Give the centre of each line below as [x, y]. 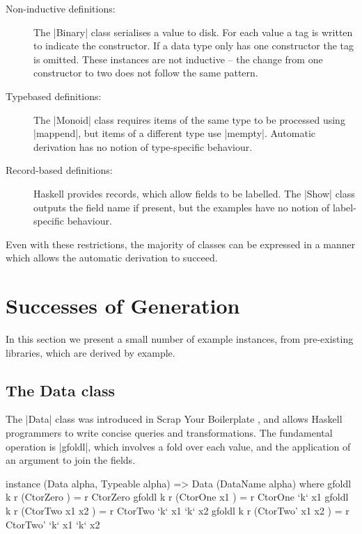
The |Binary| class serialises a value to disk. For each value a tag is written [193, 32]
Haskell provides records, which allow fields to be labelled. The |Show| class [194, 193]
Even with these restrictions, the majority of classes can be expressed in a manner [181, 244]
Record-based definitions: [59, 170]
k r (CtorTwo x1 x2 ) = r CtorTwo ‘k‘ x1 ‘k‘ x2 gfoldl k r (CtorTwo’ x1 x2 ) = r [178, 510]
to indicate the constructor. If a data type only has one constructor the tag [194, 46]
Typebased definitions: [54, 96]
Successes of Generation [123, 306]
